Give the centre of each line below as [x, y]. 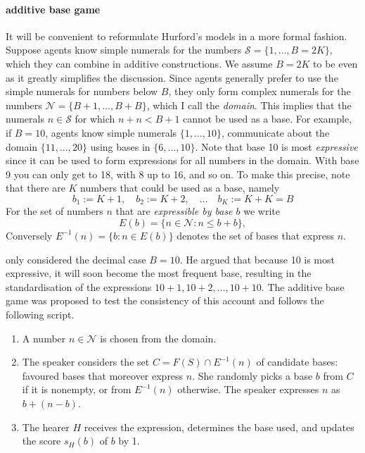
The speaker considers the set [86, 362]
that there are [36, 188]
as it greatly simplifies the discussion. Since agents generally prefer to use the [172, 77]
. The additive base [303, 286]
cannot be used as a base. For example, [268, 119]
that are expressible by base [174, 211]
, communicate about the [275, 132]
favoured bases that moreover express [103, 375]
